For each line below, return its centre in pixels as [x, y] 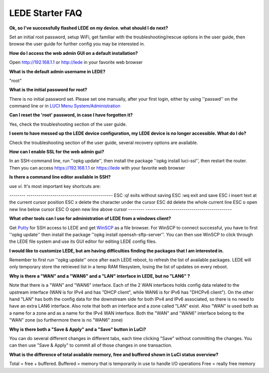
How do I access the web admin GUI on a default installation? [73, 53]
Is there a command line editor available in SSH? [60, 177]
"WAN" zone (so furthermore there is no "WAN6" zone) [66, 320]
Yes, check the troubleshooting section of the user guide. [68, 124]
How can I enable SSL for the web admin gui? [57, 152]
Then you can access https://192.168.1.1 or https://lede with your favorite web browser [97, 168]
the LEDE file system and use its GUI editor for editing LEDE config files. [83, 241]
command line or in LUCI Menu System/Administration [65, 106]
